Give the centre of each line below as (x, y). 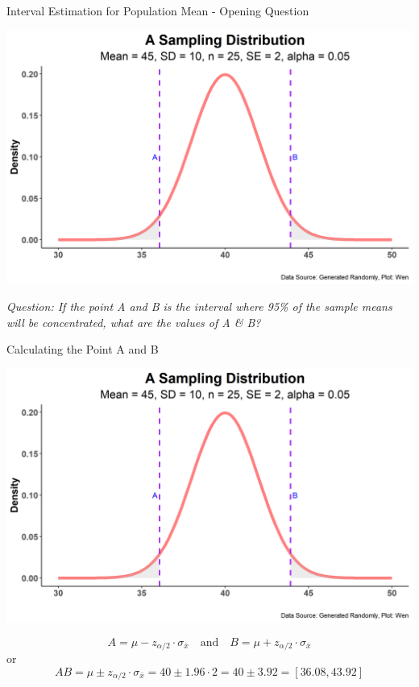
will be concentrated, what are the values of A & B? (134, 322)
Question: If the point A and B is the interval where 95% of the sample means (199, 306)
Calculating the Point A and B (83, 349)
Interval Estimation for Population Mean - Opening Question (158, 10)
